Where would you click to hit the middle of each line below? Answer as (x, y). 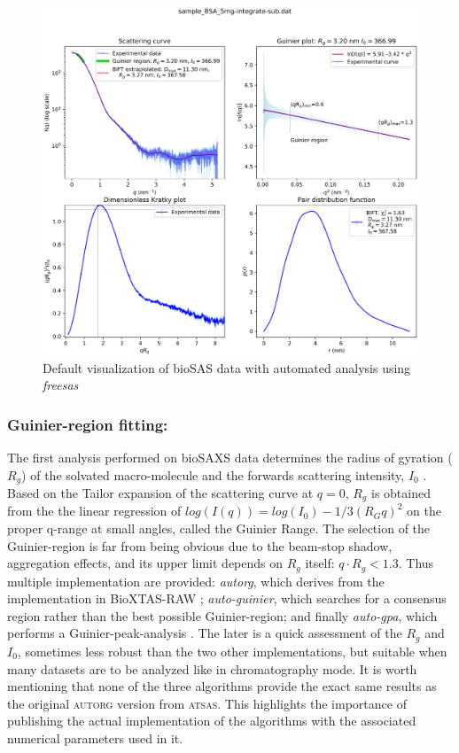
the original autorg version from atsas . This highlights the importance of (207, 703)
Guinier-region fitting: (88, 424)
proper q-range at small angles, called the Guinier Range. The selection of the (219, 528)
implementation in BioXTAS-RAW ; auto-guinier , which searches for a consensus (227, 598)
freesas (61, 385)
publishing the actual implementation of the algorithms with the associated (212, 721)
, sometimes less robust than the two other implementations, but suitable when (232, 651)
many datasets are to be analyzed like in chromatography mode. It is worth (212, 668)
